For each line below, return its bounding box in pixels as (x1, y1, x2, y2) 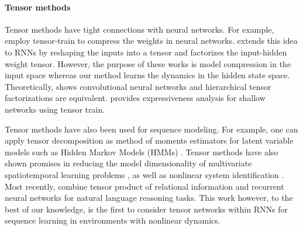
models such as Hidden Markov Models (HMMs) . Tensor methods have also (5, 145, 278, 158)
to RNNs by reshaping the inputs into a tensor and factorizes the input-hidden (5, 46, 287, 58)
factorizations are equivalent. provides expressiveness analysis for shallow (5, 92, 266, 104)
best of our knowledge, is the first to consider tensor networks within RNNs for (5, 203, 288, 215)
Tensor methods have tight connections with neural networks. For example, (5, 23, 274, 35)
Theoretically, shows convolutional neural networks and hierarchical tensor (5, 80, 271, 92)
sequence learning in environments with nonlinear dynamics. (5, 214, 221, 226)
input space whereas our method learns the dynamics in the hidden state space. (5, 69, 290, 81)
